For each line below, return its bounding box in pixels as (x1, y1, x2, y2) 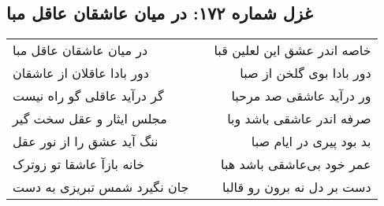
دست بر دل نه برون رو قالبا (222, 178, 371, 197)
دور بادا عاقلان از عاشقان (13, 64, 149, 83)
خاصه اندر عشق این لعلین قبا (214, 41, 371, 60)
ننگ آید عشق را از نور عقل (13, 132, 158, 151)
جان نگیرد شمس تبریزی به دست (13, 178, 189, 197)
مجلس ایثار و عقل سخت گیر (13, 109, 167, 128)
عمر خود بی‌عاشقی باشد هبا (221, 155, 371, 174)
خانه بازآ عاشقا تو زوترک (13, 155, 145, 174)
